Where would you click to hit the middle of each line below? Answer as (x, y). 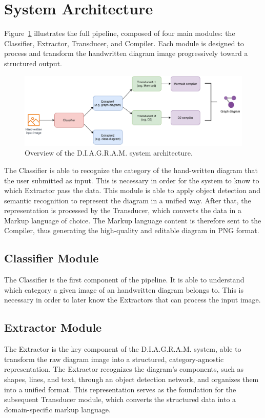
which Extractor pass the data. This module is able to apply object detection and (132, 190)
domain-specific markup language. (57, 409)
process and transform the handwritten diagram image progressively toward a (126, 53)
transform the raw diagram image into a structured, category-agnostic (114, 359)
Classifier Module (52, 258)
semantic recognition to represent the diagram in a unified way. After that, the (128, 200)
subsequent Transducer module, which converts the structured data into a (120, 399)
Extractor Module (53, 327)
